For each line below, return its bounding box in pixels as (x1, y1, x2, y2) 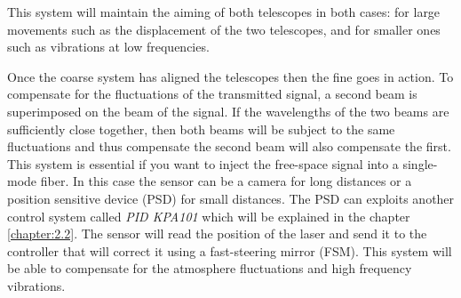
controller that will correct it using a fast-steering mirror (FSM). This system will (7, 241, 452, 260)
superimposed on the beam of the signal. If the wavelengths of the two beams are (7, 101, 449, 120)
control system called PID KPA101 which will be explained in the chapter (7, 206, 410, 225)
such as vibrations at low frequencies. (7, 37, 210, 56)
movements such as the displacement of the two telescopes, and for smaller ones (7, 20, 441, 38)
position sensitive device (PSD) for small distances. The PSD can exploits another (7, 189, 455, 207)
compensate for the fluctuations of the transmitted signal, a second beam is (7, 85, 417, 103)
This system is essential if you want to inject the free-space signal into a (7, 154, 399, 173)
